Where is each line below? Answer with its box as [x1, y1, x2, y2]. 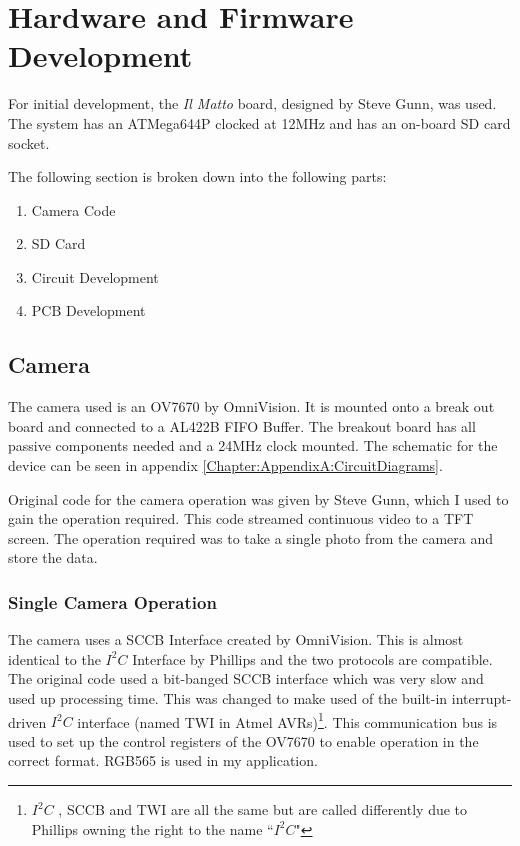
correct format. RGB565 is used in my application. [8, 750, 318, 771]
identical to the [8, 648, 101, 669]
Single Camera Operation [8, 589, 217, 614]
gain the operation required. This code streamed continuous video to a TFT [8, 508, 474, 529]
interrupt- [451, 688, 512, 709]
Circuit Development [31, 266, 159, 287]
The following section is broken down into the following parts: [8, 166, 387, 187]
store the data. [8, 547, 98, 568]
